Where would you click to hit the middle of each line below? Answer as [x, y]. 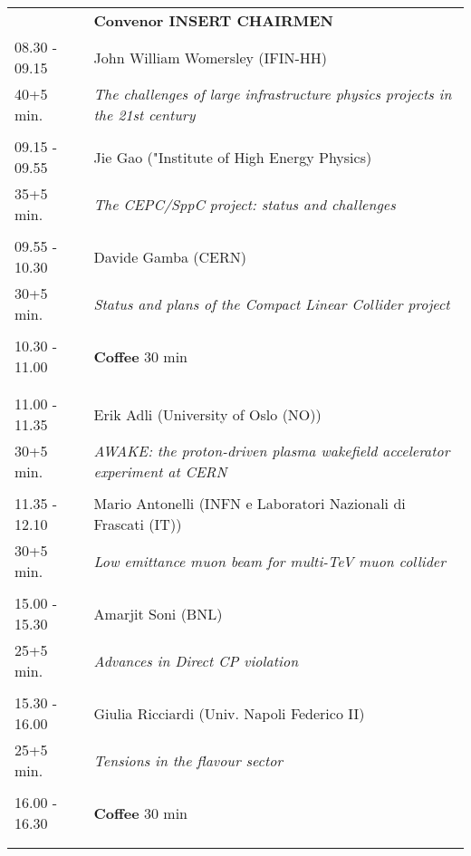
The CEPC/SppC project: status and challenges [245, 204]
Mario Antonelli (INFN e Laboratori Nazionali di [250, 503]
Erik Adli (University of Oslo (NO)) [207, 414]
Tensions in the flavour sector [188, 760]
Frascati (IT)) [138, 524]
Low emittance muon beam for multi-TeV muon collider [269, 561]
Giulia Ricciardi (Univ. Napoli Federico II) [229, 713]
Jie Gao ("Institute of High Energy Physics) [233, 157]
